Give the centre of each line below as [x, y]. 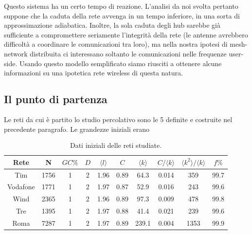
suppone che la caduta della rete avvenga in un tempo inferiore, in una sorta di [122, 15]
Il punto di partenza [56, 99]
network [16, 53]
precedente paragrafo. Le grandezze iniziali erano [77, 129]
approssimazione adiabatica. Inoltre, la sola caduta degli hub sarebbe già [112, 25]
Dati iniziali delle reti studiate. [116, 145]
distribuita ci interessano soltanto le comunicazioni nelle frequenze [128, 53]
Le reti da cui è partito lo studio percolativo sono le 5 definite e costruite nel [118, 119]
